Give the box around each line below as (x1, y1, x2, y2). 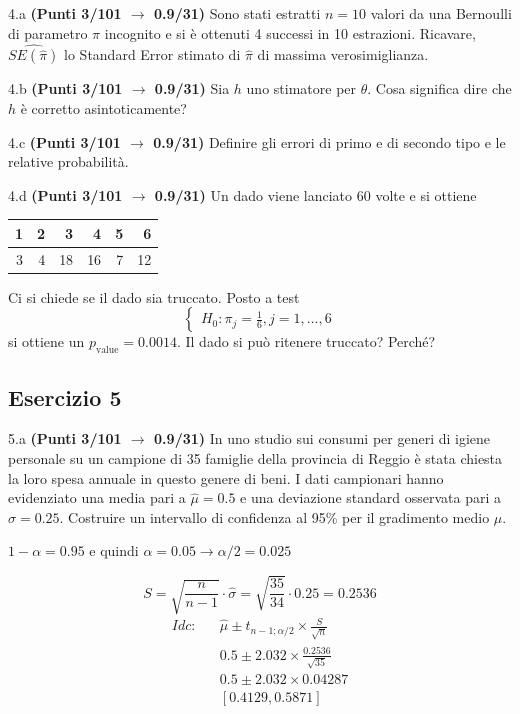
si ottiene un (8, 331, 85, 352)
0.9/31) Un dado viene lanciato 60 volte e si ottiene (154, 184, 477, 205)
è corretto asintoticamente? (20, 98, 187, 118)
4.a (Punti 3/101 (8, 3, 122, 23)
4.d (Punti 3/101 (8, 184, 123, 205)
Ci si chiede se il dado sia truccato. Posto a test (8, 286, 300, 307)
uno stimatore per (246, 78, 357, 99)
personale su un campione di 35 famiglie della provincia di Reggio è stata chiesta (8, 448, 503, 468)
